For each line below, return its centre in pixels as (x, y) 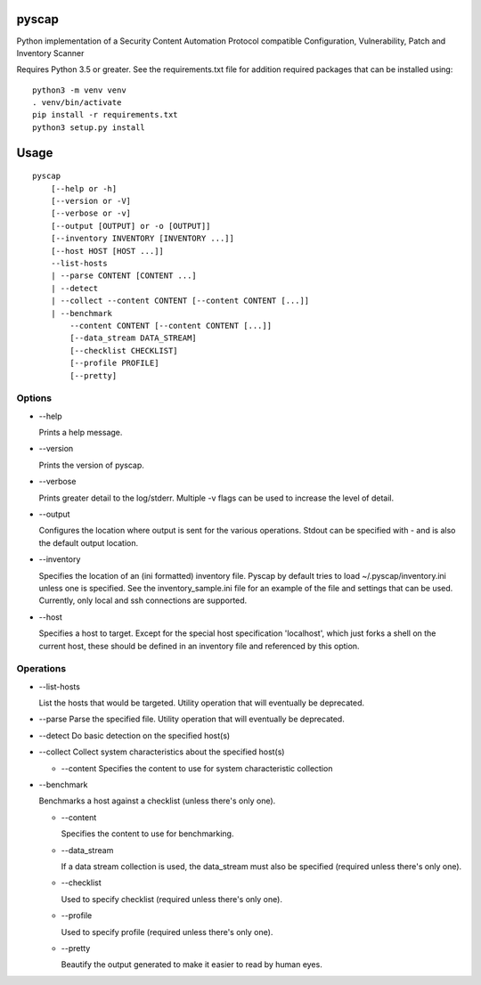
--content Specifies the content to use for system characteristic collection (197, 768)
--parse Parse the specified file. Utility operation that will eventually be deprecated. (192, 719)
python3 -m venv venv (79, 90)
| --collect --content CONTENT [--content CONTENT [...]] (180, 301)
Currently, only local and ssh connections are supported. (143, 600)
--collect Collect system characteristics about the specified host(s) (162, 752)
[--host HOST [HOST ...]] (107, 251)
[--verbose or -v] (91, 213)
